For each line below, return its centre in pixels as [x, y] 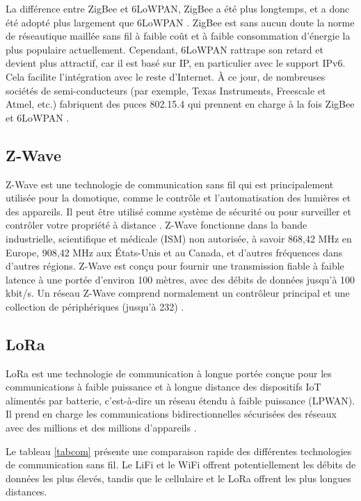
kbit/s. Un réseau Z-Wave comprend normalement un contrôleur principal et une [178, 293]
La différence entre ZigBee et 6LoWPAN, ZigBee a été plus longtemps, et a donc [178, 8]
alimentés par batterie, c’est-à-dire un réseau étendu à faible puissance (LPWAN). [180, 400]
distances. [26, 492]
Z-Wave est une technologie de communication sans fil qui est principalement [170, 184]
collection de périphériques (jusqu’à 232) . [95, 306]
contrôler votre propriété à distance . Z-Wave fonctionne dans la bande [157, 225]
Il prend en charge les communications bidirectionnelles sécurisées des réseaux [171, 414]
